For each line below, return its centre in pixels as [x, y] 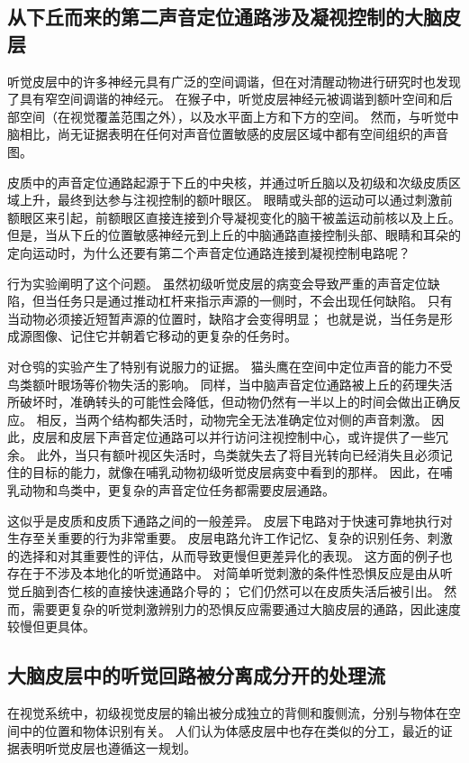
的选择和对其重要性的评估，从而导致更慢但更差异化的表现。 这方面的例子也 [230, 555]
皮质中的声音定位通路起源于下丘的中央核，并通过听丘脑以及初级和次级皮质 [228, 182]
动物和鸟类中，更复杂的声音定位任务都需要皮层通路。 [177, 490]
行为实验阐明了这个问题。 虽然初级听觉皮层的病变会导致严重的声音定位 [217, 283]
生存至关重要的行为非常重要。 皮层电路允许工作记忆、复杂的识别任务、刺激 [230, 538]
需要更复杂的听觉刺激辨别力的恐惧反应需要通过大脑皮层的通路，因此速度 [246, 608]
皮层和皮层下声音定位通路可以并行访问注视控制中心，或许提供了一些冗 [240, 437]
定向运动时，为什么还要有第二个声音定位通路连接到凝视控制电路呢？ [209, 252]
